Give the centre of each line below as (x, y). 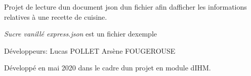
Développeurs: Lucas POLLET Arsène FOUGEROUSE (90, 50)
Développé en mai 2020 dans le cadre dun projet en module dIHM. (108, 68)
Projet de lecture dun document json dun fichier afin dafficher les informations (126, 7)
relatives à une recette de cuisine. (56, 16)
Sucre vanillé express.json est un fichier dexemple (80, 34)
